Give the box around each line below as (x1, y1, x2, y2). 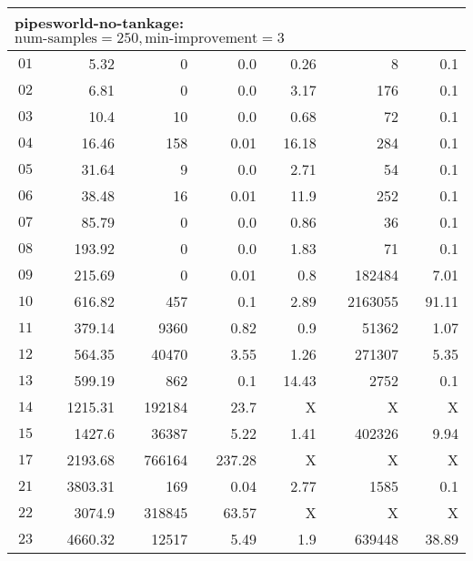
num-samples (15, 31, 97, 46)
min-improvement (145, 31, 258, 46)
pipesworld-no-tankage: (15, 12, 185, 33)
